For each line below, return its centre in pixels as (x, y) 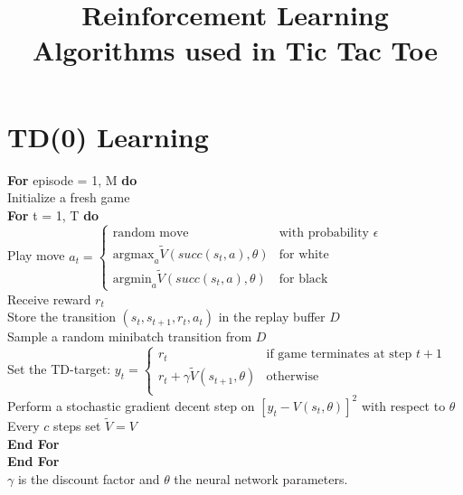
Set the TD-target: (59, 368)
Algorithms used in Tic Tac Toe (235, 50)
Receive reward (49, 299)
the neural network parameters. (261, 478)
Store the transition (61, 317)
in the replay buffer (272, 317)
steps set (77, 426)
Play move (36, 255)
